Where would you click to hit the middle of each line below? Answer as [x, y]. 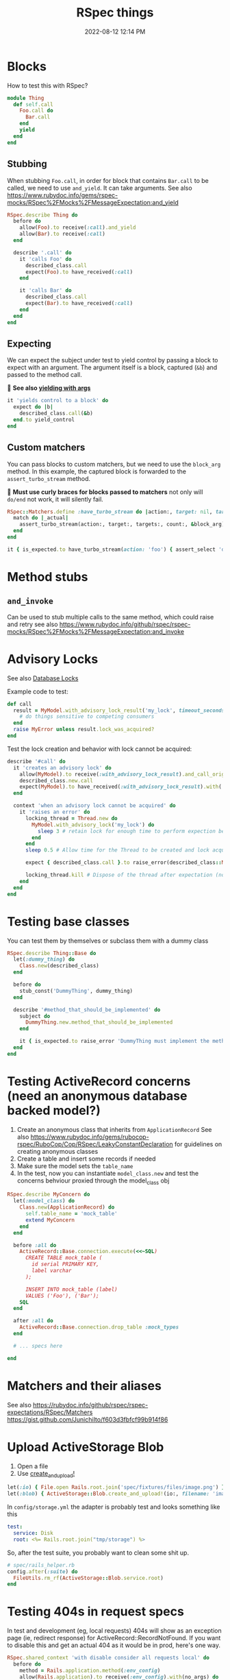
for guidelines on [198, 1144]
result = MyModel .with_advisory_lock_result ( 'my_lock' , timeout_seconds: [120, 711]
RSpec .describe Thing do [42, 215]
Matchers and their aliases [85, 1386]
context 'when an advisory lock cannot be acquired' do [94, 806]
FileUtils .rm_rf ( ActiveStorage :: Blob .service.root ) [89, 1578]
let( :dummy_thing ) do [44, 960]
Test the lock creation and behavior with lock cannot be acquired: [100, 749]
